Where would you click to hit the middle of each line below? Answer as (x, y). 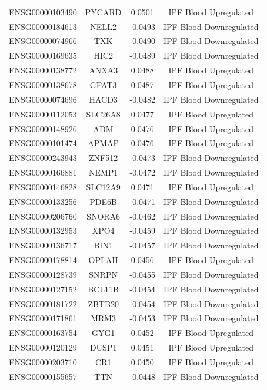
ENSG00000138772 (43, 70)
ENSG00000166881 (43, 172)
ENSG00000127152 (43, 289)
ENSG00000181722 (43, 303)
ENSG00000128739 (43, 274)
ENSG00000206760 (43, 216)
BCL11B (103, 289)
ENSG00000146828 (43, 186)
